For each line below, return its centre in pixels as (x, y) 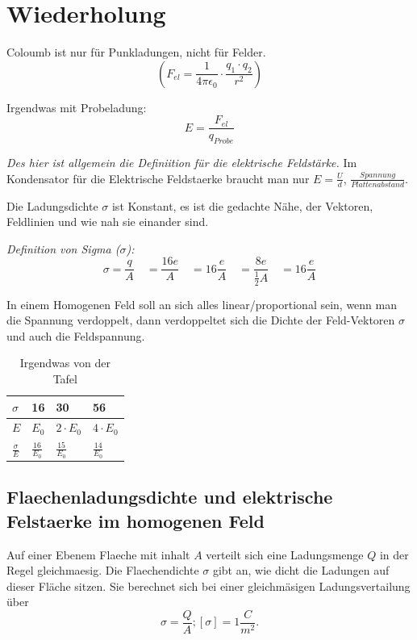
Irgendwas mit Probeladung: (77, 107)
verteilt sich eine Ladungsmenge (285, 554)
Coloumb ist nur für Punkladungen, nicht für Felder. (136, 52)
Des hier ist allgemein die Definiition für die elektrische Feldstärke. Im (182, 163)
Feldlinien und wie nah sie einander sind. (108, 222)
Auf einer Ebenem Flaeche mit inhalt (98, 554)
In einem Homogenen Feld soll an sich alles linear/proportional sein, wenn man (202, 304)
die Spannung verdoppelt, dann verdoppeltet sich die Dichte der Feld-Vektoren (201, 320)
